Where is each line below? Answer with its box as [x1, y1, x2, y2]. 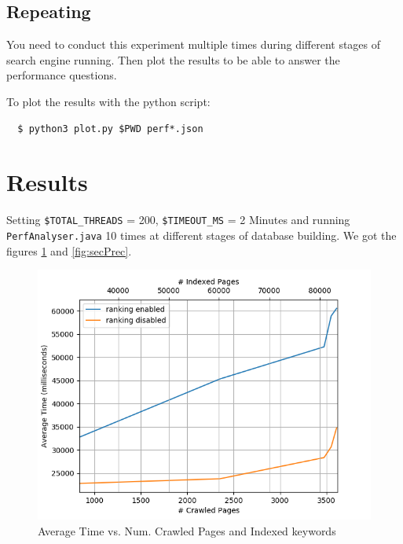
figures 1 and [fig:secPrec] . [6, 242, 132, 259]
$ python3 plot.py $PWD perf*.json [17, 123, 203, 134]
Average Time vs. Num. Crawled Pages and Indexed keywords [38, 522, 336, 538]
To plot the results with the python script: [6, 93, 211, 109]
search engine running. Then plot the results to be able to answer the [6, 51, 340, 68]
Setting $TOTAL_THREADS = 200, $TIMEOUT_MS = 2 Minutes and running [6, 211, 350, 228]
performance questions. [6, 67, 117, 83]
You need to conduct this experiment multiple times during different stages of [6, 36, 381, 53]
